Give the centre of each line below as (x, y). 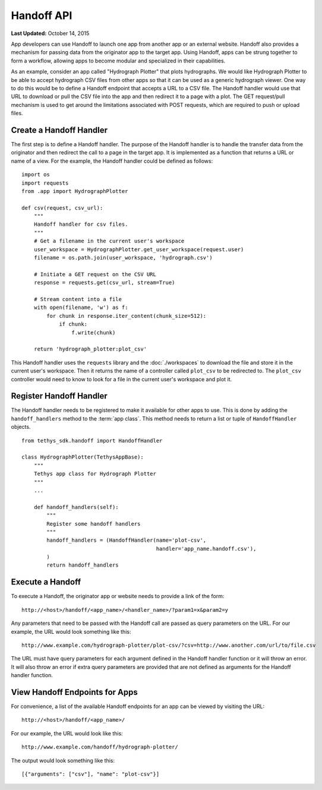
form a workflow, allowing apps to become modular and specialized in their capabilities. (118, 61)
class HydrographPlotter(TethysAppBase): (83, 457)
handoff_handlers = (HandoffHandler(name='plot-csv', (127, 540)
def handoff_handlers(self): (76, 507)
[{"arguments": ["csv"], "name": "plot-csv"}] (91, 774)
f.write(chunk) (94, 332)
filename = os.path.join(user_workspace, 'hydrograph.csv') (123, 258)
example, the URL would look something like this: (71, 631)
